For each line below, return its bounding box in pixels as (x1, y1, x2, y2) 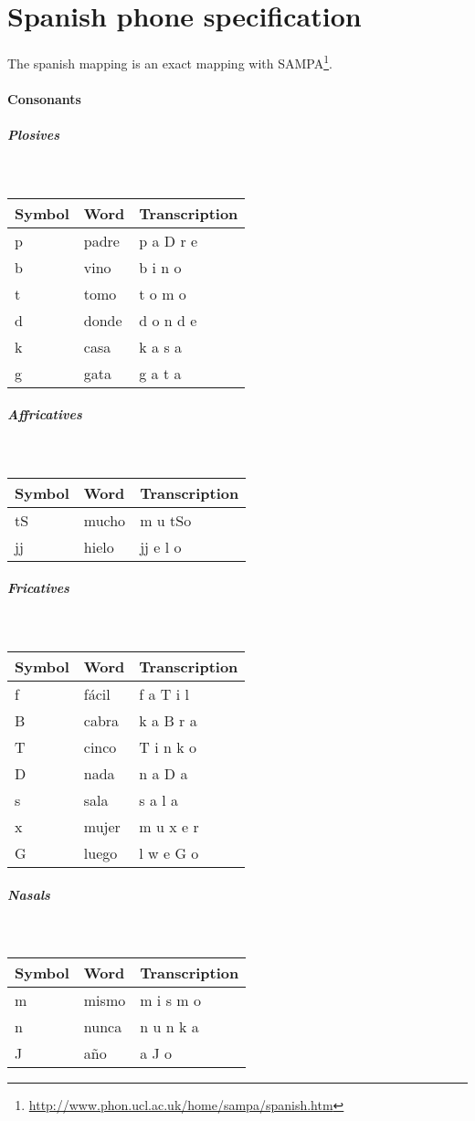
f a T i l (139, 683, 189, 705)
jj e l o (140, 535, 182, 557)
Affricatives (7, 405, 82, 424)
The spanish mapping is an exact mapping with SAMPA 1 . (7, 51, 332, 72)
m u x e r (139, 816, 199, 838)
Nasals (7, 884, 50, 904)
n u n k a (140, 1016, 199, 1038)
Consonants (7, 89, 81, 108)
